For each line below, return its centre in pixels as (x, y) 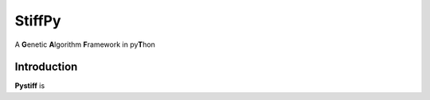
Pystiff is (30, 86)
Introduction (46, 67)
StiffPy (38, 21)
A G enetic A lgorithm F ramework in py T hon (85, 44)
